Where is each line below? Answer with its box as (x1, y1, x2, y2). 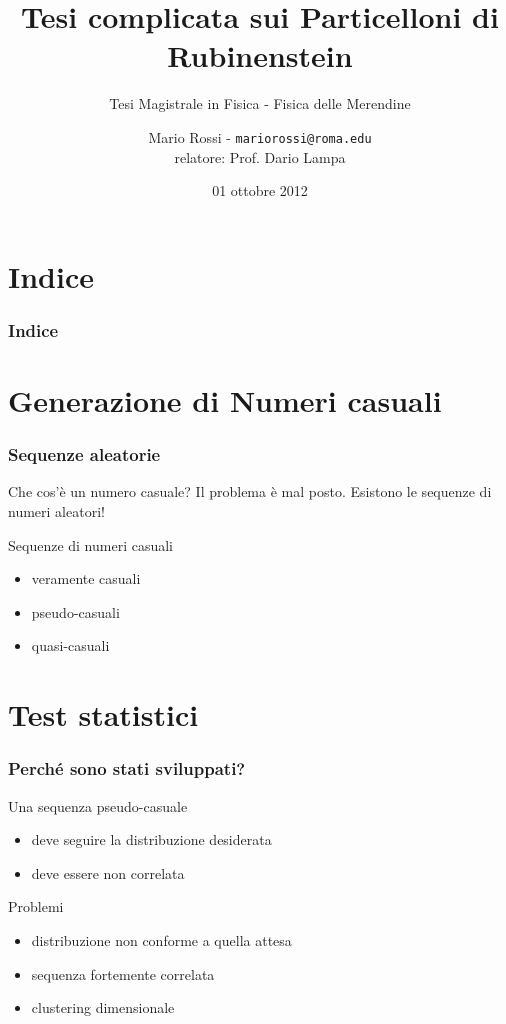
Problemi (8, 896, 64, 917)
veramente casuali (31, 568, 141, 589)
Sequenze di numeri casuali (8, 534, 174, 555)
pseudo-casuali (31, 601, 120, 622)
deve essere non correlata (31, 862, 185, 883)
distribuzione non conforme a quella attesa (31, 929, 292, 950)
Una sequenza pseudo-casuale (8, 795, 188, 816)
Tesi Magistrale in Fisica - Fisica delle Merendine (109, 93, 411, 114)
